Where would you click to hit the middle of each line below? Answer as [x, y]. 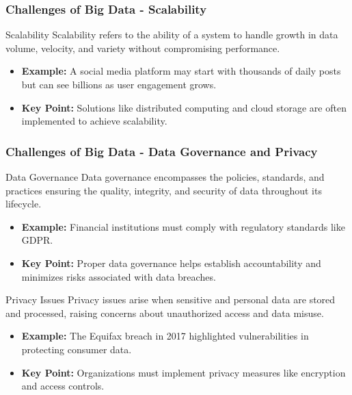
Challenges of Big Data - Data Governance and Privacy [162, 151]
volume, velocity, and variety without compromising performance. [143, 48]
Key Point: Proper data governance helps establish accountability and [171, 263]
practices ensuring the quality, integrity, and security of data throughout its [164, 190]
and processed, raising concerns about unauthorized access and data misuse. [165, 313]
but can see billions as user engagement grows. [119, 84]
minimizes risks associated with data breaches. [119, 276]
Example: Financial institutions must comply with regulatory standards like [183, 226]
